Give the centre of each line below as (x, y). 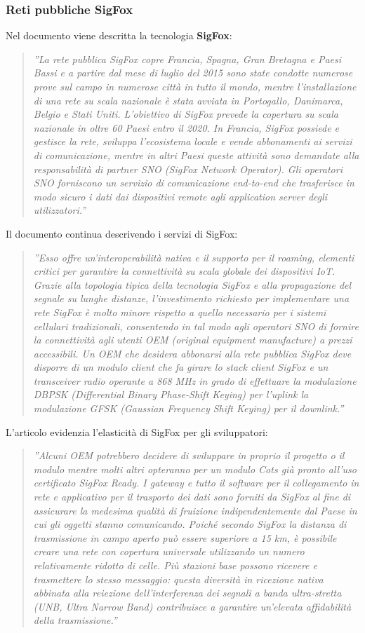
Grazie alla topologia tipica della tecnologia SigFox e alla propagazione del (192, 284)
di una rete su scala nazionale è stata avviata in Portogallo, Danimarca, (188, 100)
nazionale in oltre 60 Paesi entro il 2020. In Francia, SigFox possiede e (186, 127)
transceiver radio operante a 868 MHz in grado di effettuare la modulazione (195, 380)
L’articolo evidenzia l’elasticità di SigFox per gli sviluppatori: (137, 431)
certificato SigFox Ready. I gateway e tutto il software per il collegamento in (196, 483)
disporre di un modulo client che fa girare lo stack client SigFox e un (181, 367)
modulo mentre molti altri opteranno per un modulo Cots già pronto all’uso (195, 469)
